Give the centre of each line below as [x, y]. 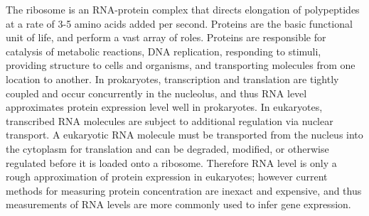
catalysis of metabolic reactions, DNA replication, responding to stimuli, [164, 51]
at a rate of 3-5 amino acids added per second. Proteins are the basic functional [179, 23]
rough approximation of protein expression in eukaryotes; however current [167, 177]
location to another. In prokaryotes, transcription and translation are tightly [172, 79]
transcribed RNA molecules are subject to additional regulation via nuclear [170, 120]
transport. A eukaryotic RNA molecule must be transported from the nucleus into [184, 135]
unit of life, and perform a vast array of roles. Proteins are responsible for [166, 37]
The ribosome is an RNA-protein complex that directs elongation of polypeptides [183, 9]
